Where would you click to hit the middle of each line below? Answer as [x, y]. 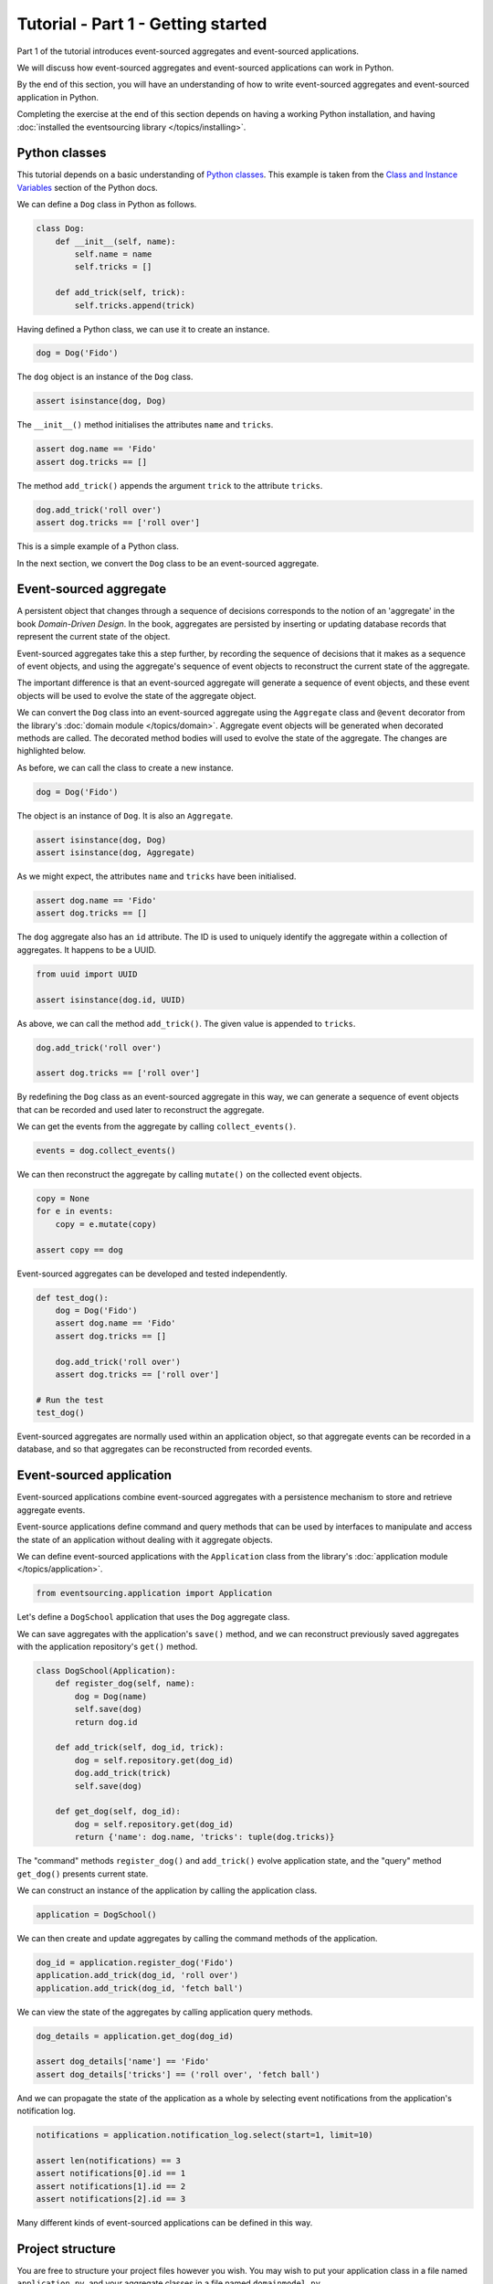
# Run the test [70, 1400]
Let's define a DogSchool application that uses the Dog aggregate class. [153, 1617]
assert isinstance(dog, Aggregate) [115, 853]
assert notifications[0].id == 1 [111, 2173]
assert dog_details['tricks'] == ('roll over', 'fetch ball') [178, 2074]
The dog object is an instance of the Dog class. [105, 377]
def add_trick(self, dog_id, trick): [140, 1748]
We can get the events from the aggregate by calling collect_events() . [157, 1126]
